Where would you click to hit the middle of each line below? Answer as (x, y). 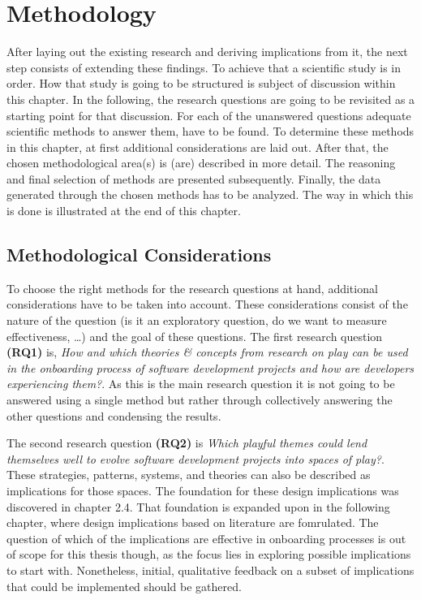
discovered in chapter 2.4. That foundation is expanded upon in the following (198, 506)
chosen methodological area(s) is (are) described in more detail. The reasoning (201, 163)
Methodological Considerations (139, 255)
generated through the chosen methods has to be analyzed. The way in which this (210, 194)
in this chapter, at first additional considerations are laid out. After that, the (198, 147)
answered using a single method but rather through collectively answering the (200, 400)
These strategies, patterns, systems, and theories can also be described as (189, 475)
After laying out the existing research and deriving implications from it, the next (207, 52)
